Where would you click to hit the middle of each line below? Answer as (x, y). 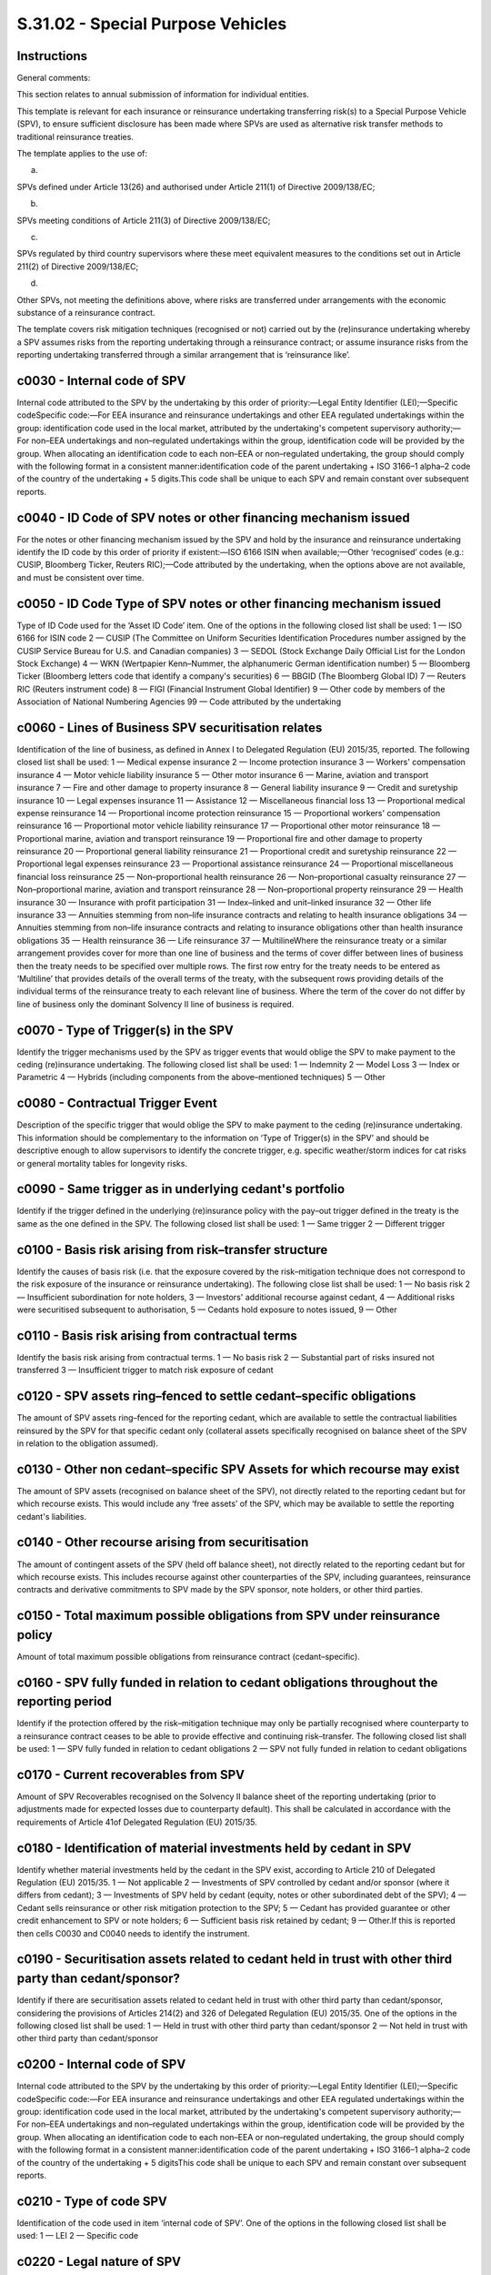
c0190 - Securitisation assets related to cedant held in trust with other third (235, 1960)
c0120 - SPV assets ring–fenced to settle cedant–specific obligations (216, 1396)
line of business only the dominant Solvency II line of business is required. (155, 1004)
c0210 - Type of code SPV (92, 2201)
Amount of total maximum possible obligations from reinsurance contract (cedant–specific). (189, 1656)
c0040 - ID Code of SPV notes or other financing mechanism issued (213, 517)
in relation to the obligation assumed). (88, 1443)
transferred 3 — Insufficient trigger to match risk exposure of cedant (145, 1370)
